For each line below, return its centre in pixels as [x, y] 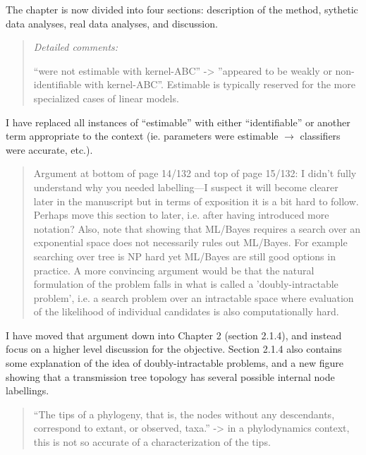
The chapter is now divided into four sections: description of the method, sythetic [182, 9]
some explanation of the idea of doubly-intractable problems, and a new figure [175, 363]
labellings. [28, 390]
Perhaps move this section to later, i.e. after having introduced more [181, 215]
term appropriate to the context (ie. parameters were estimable [142, 136]
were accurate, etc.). [49, 149]
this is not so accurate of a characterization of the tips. [152, 442]
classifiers [320, 136]
